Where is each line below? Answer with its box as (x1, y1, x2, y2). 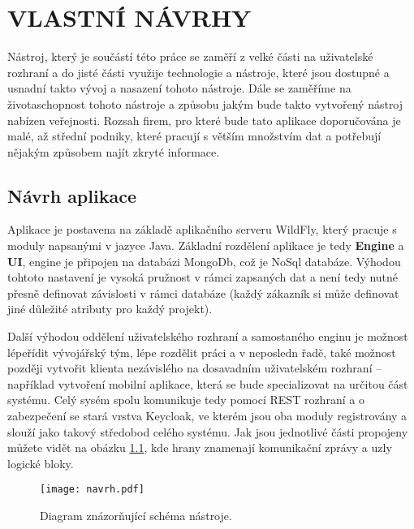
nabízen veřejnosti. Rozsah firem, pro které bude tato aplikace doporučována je (7, 111, 401, 128)
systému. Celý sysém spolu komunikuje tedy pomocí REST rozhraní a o (7, 391, 364, 408)
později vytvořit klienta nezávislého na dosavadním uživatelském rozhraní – (7, 359, 382, 376)
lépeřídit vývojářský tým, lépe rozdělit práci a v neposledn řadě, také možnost (7, 343, 396, 360)
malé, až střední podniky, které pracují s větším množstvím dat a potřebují (7, 127, 382, 144)
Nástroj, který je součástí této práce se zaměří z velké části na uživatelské (7, 48, 373, 65)
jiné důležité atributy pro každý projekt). (7, 300, 213, 317)
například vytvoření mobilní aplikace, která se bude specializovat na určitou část (7, 375, 408, 392)
